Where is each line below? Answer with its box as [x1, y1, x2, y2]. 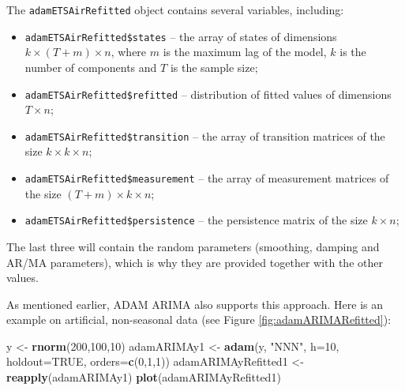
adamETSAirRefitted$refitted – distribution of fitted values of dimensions [24, 85, 392, 102]
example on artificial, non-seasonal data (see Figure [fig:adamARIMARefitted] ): [6, 311, 392, 328]
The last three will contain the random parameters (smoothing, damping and [6, 238, 380, 254]
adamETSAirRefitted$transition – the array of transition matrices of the [24, 127, 385, 144]
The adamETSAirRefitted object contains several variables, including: [6, 2, 344, 17]
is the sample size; [170, 58, 258, 75]
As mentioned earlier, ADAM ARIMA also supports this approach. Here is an [6, 295, 384, 312]
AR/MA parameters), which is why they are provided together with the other [6, 254, 383, 270]
